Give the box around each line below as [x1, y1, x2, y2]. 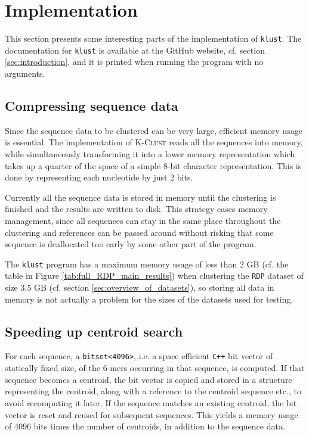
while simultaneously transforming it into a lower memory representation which [5, 148, 295, 160]
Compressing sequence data [5, 96, 178, 115]
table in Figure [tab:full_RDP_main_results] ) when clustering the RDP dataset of [5, 269, 304, 282]
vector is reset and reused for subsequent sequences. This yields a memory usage [5, 408, 298, 421]
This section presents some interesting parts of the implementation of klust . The [5, 32, 302, 45]
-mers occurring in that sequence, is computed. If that [107, 362, 305, 374]
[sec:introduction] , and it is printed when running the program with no [5, 55, 264, 68]
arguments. [5, 67, 45, 80]
